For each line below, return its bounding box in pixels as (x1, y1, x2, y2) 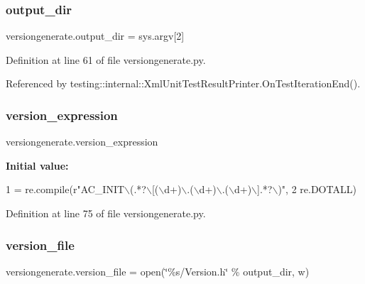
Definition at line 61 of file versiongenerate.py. (6, 52, 206, 67)
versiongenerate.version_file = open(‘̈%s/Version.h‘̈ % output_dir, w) (6, 263, 310, 278)
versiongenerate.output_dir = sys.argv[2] (6, 28, 185, 43)
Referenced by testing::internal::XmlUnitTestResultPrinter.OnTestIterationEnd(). (6, 76, 361, 91)
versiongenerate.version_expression (6, 134, 158, 149)
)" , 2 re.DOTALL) (278, 182, 356, 197)
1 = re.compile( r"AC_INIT (6, 182, 125, 197)
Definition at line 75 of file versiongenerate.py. (6, 206, 206, 220)
